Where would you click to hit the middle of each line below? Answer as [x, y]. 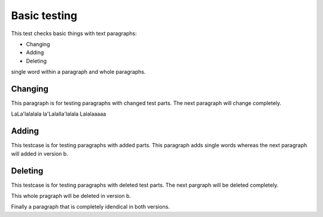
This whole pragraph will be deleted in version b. [71, 196]
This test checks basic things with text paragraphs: [74, 33]
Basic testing [44, 15]
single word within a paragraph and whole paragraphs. [78, 72]
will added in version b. [39, 154]
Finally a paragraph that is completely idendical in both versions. [90, 207]
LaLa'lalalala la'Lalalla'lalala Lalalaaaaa [59, 114]
